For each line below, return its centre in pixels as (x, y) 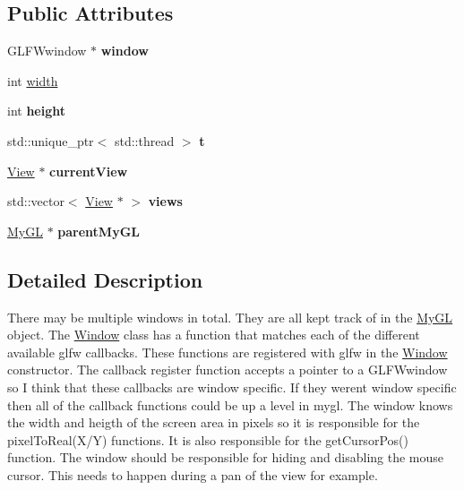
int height (37, 111)
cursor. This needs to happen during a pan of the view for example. (193, 474)
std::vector (36, 201)
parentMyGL (99, 231)
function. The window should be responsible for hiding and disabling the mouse (226, 457)
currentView (89, 171)
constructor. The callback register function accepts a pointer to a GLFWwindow (228, 370)
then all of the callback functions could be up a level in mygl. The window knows (230, 404)
